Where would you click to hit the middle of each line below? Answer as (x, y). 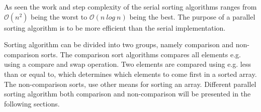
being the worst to (59, 16)
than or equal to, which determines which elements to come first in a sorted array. (130, 74)
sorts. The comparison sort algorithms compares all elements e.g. (141, 54)
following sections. (32, 103)
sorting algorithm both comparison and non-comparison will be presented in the (127, 94)
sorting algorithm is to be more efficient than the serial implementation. (115, 27)
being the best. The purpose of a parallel (192, 16)
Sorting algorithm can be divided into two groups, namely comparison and (119, 44)
